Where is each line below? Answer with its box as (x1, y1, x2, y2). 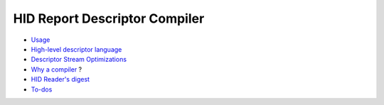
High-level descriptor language (31, 45, 122, 53)
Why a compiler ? (31, 65, 82, 74)
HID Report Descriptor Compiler (13, 11, 205, 26)
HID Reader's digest (31, 75, 90, 84)
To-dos (31, 85, 53, 94)
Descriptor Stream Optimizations (31, 55, 127, 64)
